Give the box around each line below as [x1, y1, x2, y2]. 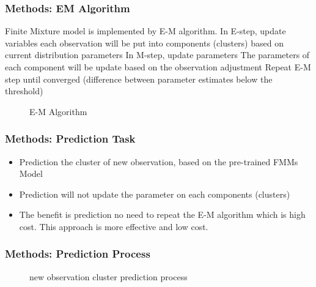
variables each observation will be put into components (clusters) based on [5, 36, 284, 49]
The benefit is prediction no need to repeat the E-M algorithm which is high [19, 208, 306, 221]
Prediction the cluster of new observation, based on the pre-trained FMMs [19, 155, 298, 168]
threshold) [5, 84, 43, 97]
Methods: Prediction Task [5, 131, 136, 146]
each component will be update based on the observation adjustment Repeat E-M [5, 61, 311, 73]
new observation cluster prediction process [29, 270, 188, 283]
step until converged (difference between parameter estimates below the [5, 72, 273, 85]
